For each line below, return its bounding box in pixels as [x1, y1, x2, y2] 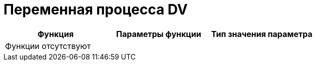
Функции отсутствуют [5, 40, 91, 51]
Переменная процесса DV [4, 1, 188, 18]
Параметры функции [116, 28, 201, 39]
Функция [37, 28, 74, 39]
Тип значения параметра [211, 28, 312, 39]
